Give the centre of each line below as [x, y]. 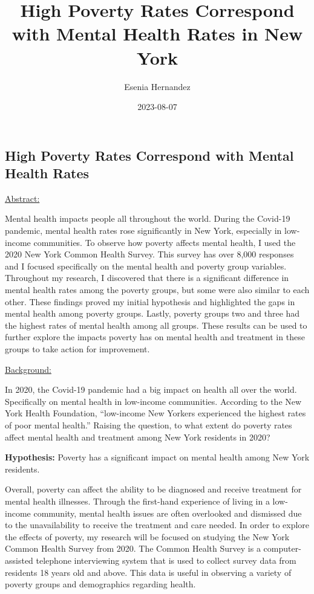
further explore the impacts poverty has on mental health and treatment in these [155, 337]
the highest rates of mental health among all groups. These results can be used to [156, 325]
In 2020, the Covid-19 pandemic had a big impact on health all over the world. [151, 389]
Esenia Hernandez [157, 86]
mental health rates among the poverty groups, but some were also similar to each [157, 290]
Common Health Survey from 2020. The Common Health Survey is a [133, 548]
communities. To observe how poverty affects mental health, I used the [165, 242]
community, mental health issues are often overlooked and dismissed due [168, 513]
